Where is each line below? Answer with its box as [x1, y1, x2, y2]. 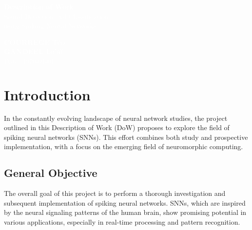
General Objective [4, 165, 97, 180]
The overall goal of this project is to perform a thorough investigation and [4, 188, 226, 198]
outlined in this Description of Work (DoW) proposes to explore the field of [4, 122, 230, 133]
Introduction [4, 84, 91, 104]
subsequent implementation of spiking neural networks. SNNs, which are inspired [4, 197, 246, 208]
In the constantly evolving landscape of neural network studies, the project [4, 113, 228, 123]
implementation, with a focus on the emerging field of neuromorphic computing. [4, 141, 243, 152]
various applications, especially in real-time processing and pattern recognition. [4, 217, 240, 227]
